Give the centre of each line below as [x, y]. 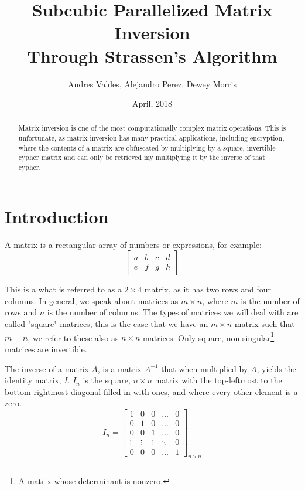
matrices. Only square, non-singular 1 [209, 336]
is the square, [107, 380]
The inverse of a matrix [47, 368]
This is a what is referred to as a [63, 289]
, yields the [276, 368]
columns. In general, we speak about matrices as [92, 300]
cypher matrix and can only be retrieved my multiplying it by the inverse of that [142, 157]
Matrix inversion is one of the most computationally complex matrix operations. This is [152, 128]
